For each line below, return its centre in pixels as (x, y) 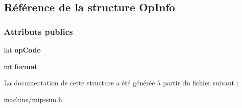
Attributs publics (38, 31)
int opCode (22, 50)
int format (21, 66)
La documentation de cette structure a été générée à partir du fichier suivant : (121, 83)
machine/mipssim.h (33, 99)
